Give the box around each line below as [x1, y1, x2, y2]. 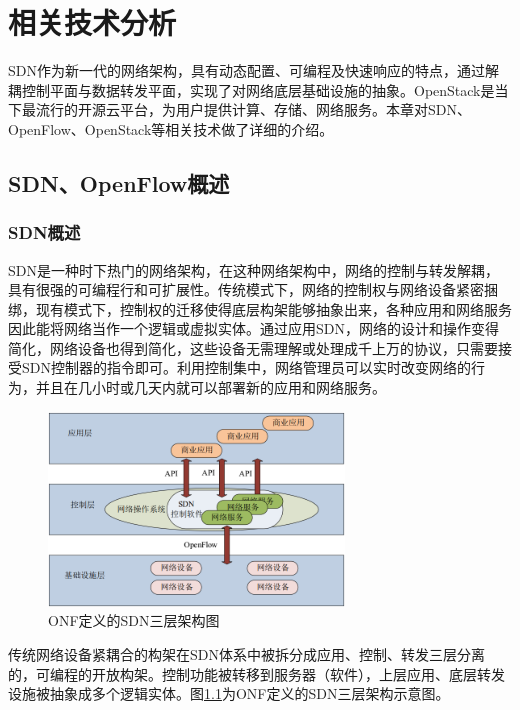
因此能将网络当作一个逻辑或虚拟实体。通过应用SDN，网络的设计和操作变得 [8, 318, 499, 339]
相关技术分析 [8, 2, 177, 43]
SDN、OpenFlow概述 [8, 167, 230, 198]
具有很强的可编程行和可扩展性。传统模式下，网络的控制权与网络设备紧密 [8, 279, 484, 300]
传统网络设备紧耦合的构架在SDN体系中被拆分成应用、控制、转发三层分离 [8, 644, 485, 665]
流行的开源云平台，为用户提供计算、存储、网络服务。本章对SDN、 [35, 99, 471, 120]
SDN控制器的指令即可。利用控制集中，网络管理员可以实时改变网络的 [21, 357, 471, 378]
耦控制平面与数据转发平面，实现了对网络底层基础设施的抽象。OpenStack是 [8, 79, 495, 100]
